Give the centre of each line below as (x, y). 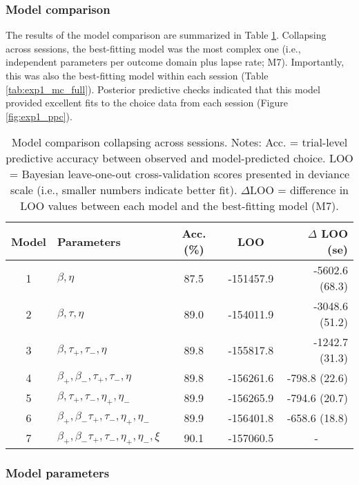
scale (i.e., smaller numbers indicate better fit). (124, 190)
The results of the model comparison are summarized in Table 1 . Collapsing (166, 35)
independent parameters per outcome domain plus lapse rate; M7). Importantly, (175, 62)
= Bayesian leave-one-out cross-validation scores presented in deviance (179, 174)
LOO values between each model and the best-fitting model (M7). (179, 206)
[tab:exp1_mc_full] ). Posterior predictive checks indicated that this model (163, 89)
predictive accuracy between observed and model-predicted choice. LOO (179, 158)
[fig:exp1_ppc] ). (39, 116)
